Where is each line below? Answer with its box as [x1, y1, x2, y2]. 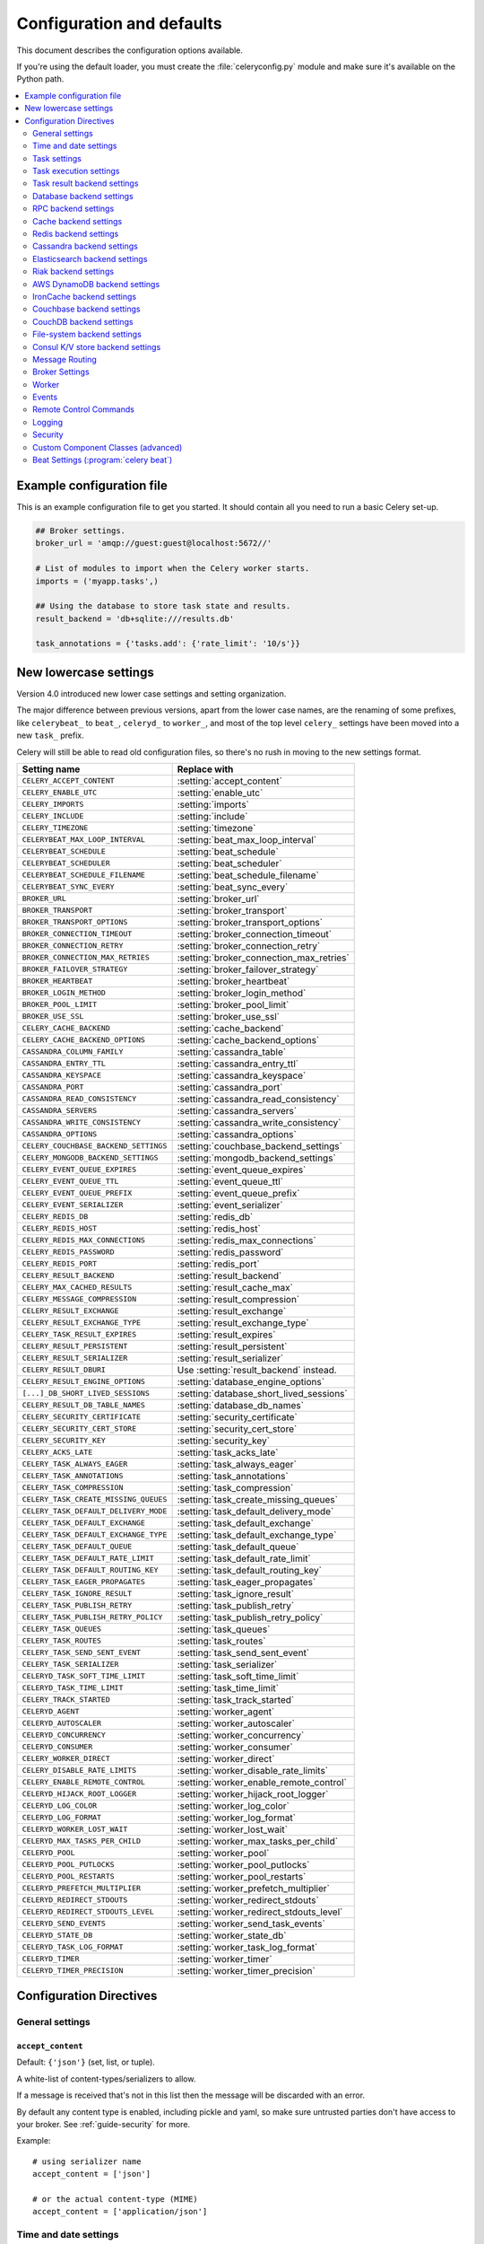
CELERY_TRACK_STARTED [22, 1695, 111, 1705]
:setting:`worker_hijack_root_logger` [177, 1787, 329, 1800]
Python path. [16, 74, 65, 84]
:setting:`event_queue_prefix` [177, 1187, 300, 1199]
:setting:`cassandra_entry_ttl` [177, 1057, 299, 1070]
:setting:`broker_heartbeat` [177, 975, 290, 987]
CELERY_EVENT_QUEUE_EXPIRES [22, 1165, 137, 1175]
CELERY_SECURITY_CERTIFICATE [22, 1412, 142, 1422]
